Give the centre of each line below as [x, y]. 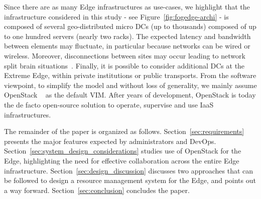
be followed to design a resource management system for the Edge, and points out [130, 180]
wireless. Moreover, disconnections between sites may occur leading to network [125, 55]
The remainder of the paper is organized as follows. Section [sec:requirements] [124, 131]
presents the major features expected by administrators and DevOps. [110, 141]
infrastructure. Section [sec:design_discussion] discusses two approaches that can [129, 170]
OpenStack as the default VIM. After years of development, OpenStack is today [130, 95]
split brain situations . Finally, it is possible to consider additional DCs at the [124, 65]
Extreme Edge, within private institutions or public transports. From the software [130, 75]
